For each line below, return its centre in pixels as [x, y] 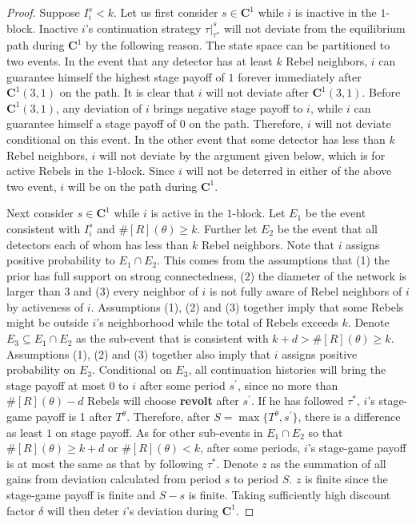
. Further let [227, 228]
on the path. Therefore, [246, 123]
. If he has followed [297, 401]
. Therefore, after [168, 417]
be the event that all [327, 228]
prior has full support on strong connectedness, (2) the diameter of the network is [207, 275]
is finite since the [346, 479]
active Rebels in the [55, 171]
